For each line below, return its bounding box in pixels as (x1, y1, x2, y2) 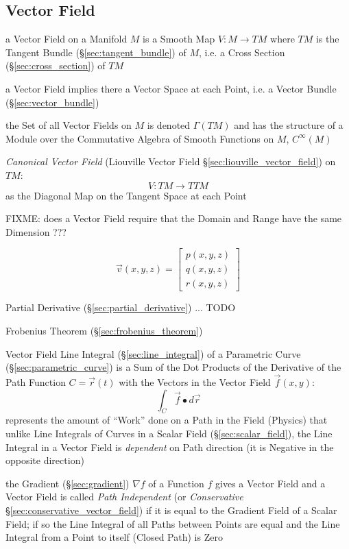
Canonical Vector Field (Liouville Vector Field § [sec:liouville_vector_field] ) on (5, 154, 336, 169)
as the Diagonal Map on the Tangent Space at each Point (5, 188, 247, 202)
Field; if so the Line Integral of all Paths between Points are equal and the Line (5, 516, 340, 530)
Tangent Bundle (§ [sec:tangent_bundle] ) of (5, 45, 186, 59)
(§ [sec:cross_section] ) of (5, 58, 106, 73)
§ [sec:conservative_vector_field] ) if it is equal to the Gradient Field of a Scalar (5, 502, 337, 517)
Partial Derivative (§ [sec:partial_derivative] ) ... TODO (5, 300, 236, 315)
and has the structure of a (234, 118, 344, 132)
